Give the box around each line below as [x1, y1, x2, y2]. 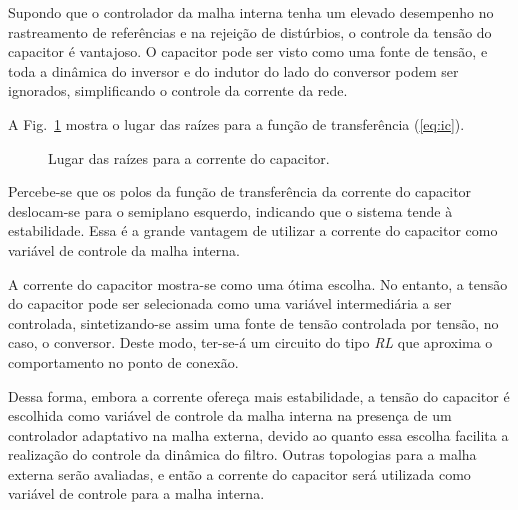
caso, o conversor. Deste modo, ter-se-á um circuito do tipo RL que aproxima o [8, 332, 493, 353]
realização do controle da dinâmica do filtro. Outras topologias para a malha [8, 444, 477, 465]
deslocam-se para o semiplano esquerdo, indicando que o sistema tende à [8, 200, 453, 221]
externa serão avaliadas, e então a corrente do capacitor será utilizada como [8, 463, 471, 484]
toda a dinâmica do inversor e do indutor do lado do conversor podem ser [8, 60, 459, 81]
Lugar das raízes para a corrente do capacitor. [48, 147, 330, 168]
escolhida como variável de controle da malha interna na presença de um [8, 405, 452, 426]
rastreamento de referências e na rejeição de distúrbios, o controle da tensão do [8, 21, 492, 42]
